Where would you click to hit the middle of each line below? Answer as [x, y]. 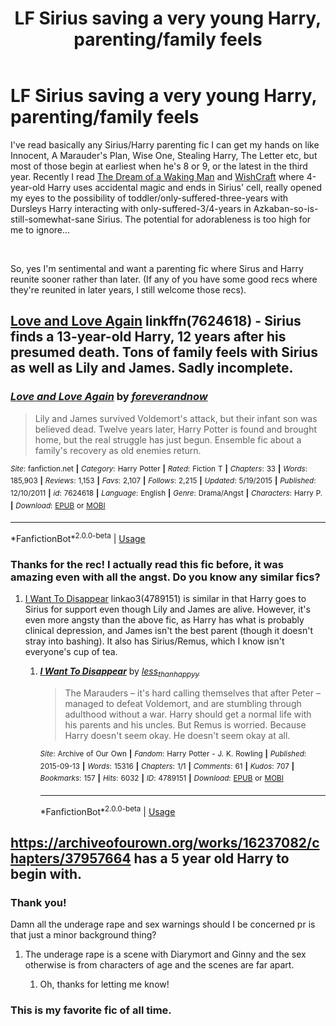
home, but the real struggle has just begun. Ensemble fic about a [168, 439]
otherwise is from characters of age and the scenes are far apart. [159, 965]
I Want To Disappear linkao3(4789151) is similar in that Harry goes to [165, 599]
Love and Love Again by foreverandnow [109, 397]
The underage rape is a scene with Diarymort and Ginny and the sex [165, 954]
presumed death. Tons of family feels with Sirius [164, 352]
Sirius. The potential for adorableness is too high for [204, 219]
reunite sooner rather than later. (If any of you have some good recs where [164, 279]
